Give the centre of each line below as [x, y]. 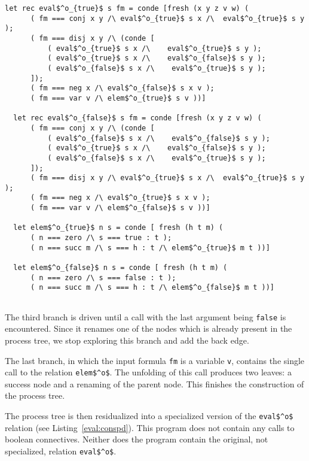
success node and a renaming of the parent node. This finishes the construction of [154, 383]
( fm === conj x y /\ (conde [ [92, 128]
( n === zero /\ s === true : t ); [101, 238]
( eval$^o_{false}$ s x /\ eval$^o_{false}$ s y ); [159, 138]
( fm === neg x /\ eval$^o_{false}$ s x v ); [122, 88]
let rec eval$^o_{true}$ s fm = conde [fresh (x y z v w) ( [127, 8]
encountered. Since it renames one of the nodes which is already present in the [149, 328]
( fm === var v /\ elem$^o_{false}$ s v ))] [120, 208]
